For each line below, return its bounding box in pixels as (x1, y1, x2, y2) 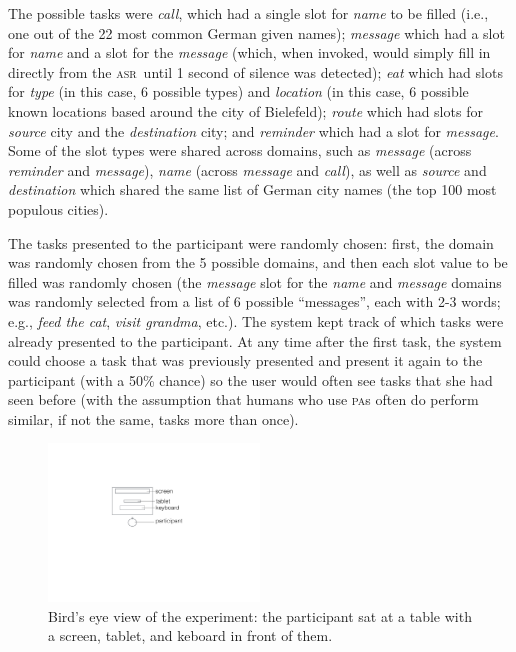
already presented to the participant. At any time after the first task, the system (8, 330, 502, 351)
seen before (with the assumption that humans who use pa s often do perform (8, 389, 479, 410)
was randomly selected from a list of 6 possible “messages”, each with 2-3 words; (8, 291, 501, 312)
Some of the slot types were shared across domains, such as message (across (8, 140, 472, 161)
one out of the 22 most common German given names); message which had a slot (8, 22, 505, 43)
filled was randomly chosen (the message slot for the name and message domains (8, 271, 502, 292)
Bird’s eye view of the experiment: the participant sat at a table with (48, 605, 472, 626)
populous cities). (8, 198, 109, 219)
